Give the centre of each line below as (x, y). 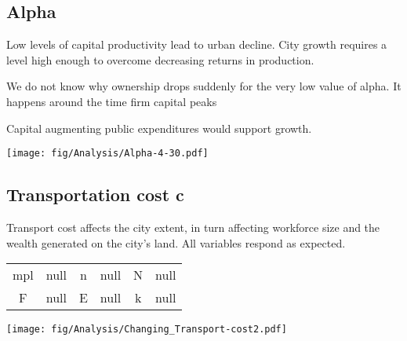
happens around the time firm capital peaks (112, 101)
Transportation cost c (95, 194)
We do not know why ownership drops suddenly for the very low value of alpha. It (204, 86)
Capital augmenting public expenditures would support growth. (159, 128)
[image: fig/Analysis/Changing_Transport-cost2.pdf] (147, 330)
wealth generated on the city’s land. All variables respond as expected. (176, 242)
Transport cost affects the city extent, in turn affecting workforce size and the (193, 227)
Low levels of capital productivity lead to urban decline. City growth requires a (197, 44)
